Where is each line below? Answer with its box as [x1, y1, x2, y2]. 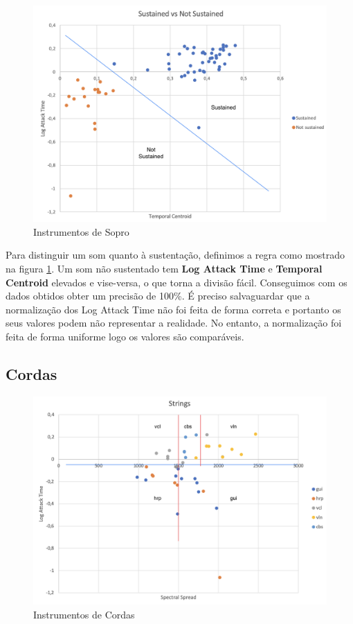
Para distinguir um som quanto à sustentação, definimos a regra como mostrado [6, 248, 345, 262]
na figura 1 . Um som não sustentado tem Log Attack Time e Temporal [6, 261, 323, 275]
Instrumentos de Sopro [33, 224, 129, 239]
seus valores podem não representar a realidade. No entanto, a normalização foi [6, 315, 342, 330]
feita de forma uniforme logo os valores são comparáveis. [6, 329, 244, 343]
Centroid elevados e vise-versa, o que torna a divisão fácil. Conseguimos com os [6, 275, 347, 289]
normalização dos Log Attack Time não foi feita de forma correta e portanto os [6, 302, 341, 316]
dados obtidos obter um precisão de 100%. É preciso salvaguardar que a [6, 288, 310, 303]
